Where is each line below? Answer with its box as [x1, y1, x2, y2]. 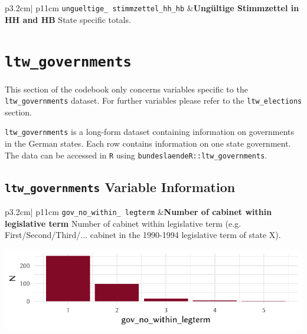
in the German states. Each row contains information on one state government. [5, 137, 291, 149]
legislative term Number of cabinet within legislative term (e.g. [5, 217, 241, 229]
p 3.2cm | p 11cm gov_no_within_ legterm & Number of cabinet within [5, 206, 272, 218]
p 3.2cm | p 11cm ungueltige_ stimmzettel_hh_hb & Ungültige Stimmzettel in [5, 2, 299, 14]
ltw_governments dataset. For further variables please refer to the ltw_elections [5, 94, 302, 107]
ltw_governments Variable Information [5, 177, 236, 196]
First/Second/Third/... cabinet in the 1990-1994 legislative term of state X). [5, 229, 281, 241]
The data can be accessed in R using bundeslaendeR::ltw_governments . [5, 148, 267, 161]
